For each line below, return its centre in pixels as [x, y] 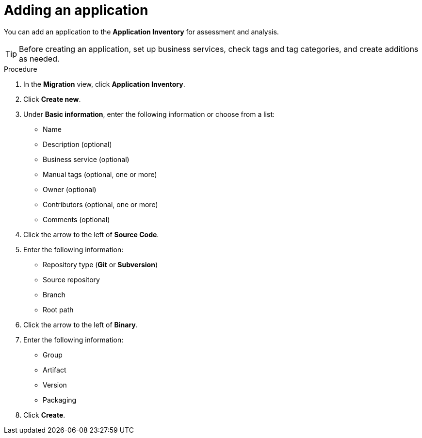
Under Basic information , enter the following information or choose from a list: [149, 114]
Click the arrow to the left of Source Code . [91, 234]
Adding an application [76, 10]
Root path [58, 309]
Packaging [60, 400]
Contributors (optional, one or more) [100, 204]
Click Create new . [52, 99]
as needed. [39, 58]
